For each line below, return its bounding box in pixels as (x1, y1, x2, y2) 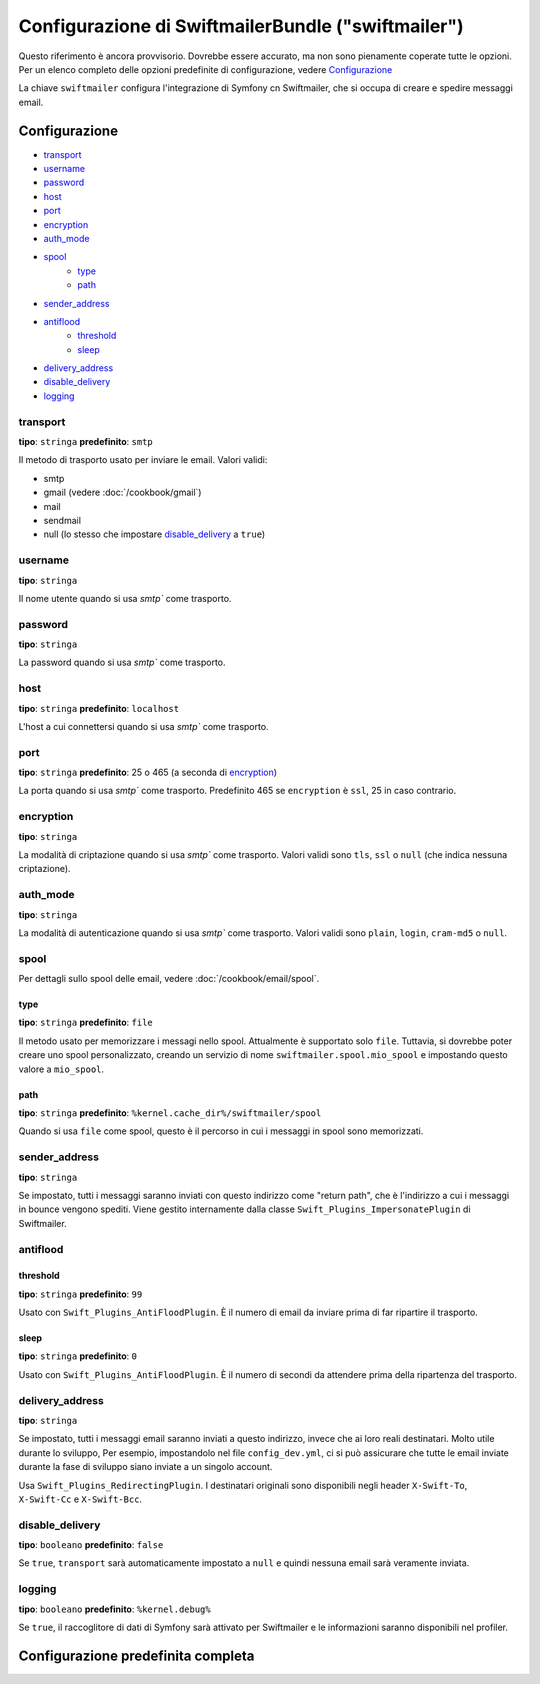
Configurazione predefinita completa (18, 1647, 255, 1664)
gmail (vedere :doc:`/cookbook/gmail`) (43, 486, 202, 499)
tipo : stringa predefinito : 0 (18, 1350, 137, 1362)
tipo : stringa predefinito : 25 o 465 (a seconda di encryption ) (18, 766, 278, 779)
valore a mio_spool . (18, 1063, 105, 1075)
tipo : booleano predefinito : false (18, 1539, 164, 1551)
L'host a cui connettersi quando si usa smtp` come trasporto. (18, 720, 269, 732)
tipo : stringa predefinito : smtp (18, 436, 154, 448)
